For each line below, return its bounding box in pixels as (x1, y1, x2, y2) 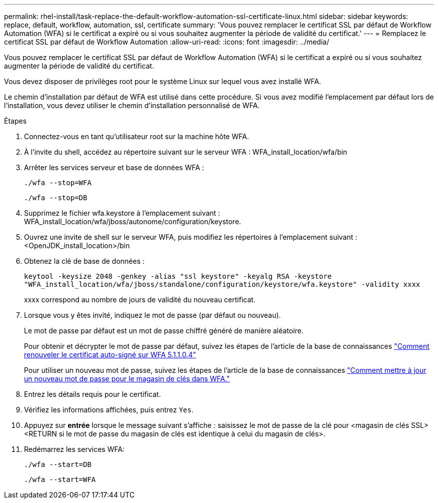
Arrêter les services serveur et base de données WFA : (24, 163, 204, 172)
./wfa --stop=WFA (24, 179, 91, 187)
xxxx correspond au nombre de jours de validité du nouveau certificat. (24, 295, 255, 304)
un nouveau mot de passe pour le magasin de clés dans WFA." (24, 374, 230, 383)
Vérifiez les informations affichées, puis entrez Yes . (24, 405, 194, 414)
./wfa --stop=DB (24, 194, 87, 202)
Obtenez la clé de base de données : (24, 257, 145, 265)
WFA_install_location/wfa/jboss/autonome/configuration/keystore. (24, 217, 241, 226)
